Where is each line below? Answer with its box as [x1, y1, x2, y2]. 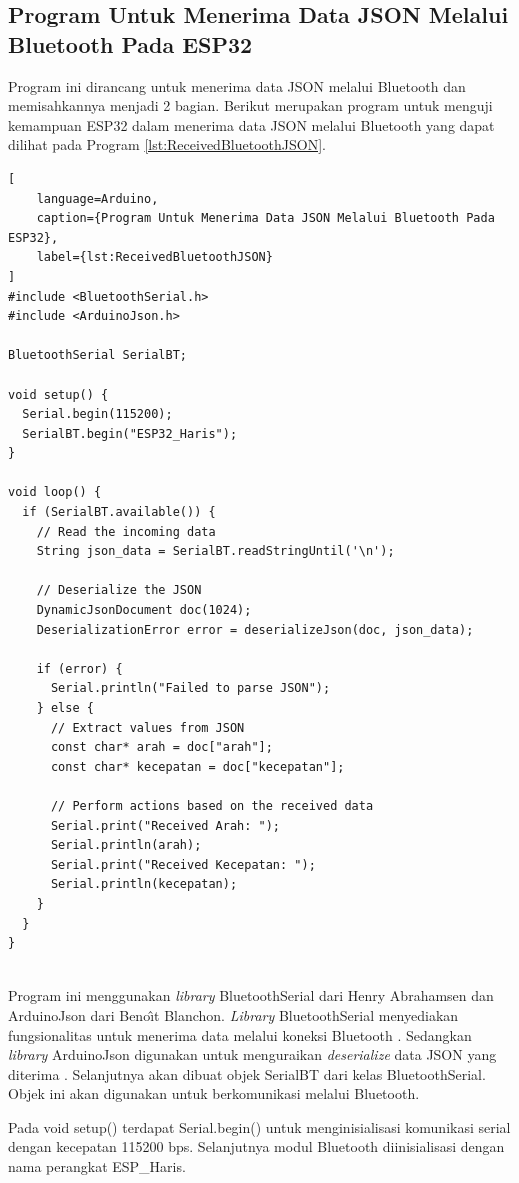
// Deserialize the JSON [36, 583, 202, 598]
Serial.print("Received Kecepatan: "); [50, 857, 316, 872]
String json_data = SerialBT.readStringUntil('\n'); [36, 544, 395, 559]
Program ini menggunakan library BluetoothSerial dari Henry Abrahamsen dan [8, 985, 494, 1006]
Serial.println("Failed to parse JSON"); [50, 681, 331, 696]
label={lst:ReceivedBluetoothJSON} [36, 250, 273, 265]
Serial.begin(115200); [22, 407, 173, 422]
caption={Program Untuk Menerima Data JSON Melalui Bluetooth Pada [36, 211, 495, 226]
